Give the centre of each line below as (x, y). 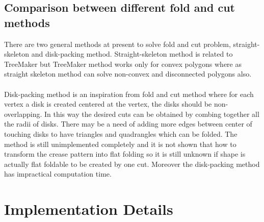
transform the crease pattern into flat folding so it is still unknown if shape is (125, 154)
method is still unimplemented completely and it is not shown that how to (120, 144)
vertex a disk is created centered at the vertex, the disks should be (108, 104)
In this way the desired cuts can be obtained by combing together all (152, 114)
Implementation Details (89, 209)
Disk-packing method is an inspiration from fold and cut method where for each (129, 94)
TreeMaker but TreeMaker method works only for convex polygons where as (123, 64)
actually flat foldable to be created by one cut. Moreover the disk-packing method (132, 164)
